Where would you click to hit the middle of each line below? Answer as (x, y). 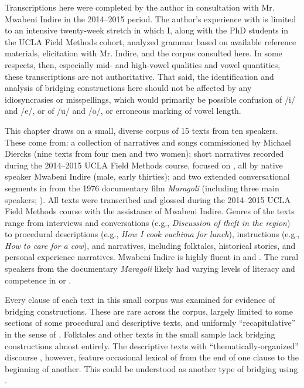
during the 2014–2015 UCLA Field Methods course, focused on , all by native (144, 165)
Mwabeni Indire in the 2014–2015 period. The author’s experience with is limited (151, 18)
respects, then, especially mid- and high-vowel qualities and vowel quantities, (143, 64)
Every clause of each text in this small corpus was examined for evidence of (140, 300)
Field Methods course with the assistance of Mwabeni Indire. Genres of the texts (150, 211)
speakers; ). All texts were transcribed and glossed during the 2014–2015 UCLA (148, 199)
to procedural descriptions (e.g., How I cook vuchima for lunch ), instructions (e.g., (152, 234)
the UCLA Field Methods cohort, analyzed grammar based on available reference (151, 41)
